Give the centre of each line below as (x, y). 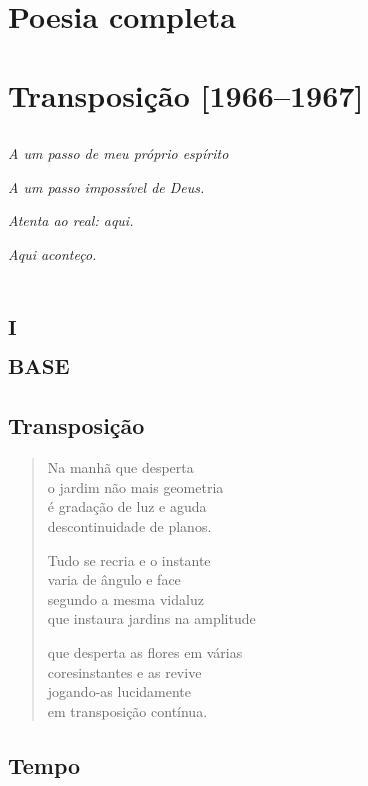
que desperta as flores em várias (145, 652)
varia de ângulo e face (114, 579)
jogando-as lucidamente (119, 691)
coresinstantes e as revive (124, 671)
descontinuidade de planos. (129, 526)
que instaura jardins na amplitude (151, 618)
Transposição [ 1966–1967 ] (186, 94)
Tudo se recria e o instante (129, 559)
